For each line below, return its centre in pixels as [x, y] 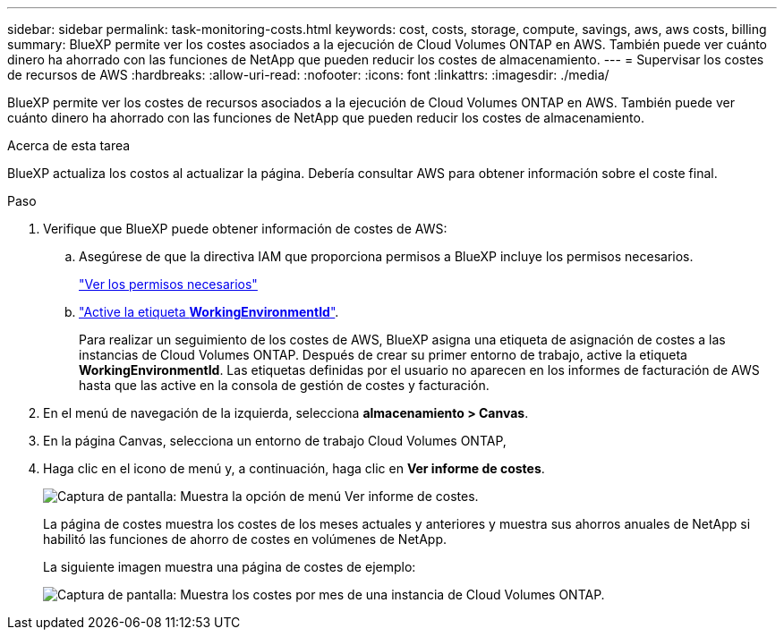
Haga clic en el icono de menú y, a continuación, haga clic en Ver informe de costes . [294, 468]
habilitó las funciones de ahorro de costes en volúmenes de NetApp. [245, 539]
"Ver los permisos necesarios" [168, 284]
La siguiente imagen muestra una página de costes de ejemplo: [230, 567]
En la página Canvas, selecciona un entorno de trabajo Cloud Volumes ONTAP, [275, 441]
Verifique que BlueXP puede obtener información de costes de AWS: [245, 229]
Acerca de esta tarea [69, 145]
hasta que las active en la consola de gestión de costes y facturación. [284, 385]
